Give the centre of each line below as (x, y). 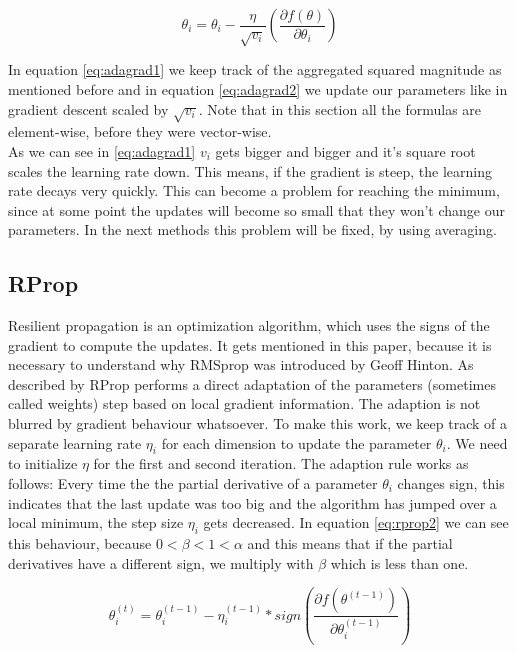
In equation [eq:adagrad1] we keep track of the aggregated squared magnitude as (255, 69)
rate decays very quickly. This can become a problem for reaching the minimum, (254, 190)
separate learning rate (75, 442)
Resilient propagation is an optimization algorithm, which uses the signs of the (249, 325)
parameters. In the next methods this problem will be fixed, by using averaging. (252, 229)
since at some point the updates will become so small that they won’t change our (256, 209)
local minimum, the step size (96, 522)
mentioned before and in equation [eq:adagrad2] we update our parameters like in (258, 88)
